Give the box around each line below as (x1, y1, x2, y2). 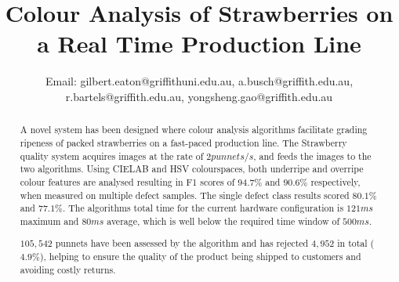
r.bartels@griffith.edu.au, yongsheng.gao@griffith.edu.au (65, 88, 333, 104)
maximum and (20, 214, 79, 227)
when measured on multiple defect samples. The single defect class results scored (20, 188, 350, 201)
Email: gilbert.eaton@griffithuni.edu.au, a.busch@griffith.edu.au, (45, 73, 354, 89)
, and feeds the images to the (253, 149, 372, 162)
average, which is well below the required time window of (107, 214, 340, 227)
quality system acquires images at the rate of (20, 149, 204, 162)
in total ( (337, 237, 375, 250)
